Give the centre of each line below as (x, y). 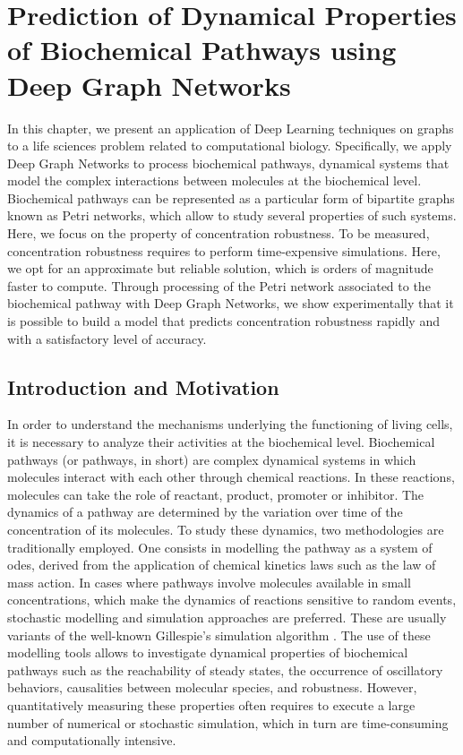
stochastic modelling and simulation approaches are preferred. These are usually (227, 617)
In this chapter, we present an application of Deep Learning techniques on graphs (231, 128)
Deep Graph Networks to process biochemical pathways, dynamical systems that (228, 163)
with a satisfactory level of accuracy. (107, 338)
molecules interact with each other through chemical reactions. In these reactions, (231, 477)
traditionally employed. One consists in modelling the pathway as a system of (220, 547)
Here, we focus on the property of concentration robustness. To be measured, (219, 233)
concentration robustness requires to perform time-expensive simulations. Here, (224, 250)
